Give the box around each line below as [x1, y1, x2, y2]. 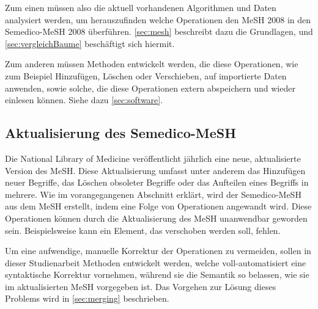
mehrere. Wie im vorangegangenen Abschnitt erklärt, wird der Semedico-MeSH [5, 187, 301, 200]
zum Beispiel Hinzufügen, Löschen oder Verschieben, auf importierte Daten [5, 69, 287, 82]
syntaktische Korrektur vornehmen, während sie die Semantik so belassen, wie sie [5, 268, 309, 281]
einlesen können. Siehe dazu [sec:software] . [5, 93, 163, 106]
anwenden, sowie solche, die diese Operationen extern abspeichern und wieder [5, 81, 295, 94]
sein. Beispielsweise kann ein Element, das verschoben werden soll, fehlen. [5, 224, 281, 236]
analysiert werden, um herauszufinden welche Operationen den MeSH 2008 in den [5, 13, 311, 26]
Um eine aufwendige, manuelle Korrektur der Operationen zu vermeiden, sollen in [5, 244, 311, 257]
